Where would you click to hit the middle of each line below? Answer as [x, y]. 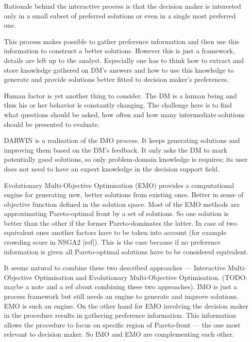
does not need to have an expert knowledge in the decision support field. [112, 168]
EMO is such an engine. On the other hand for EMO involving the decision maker [126, 305]
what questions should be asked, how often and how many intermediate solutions [124, 114]
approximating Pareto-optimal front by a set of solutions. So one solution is [116, 213]
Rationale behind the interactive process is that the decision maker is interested [123, 6]
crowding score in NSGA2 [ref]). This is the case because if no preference [112, 242]
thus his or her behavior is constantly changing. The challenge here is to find [118, 105]
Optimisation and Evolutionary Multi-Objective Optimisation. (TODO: [141, 277]
